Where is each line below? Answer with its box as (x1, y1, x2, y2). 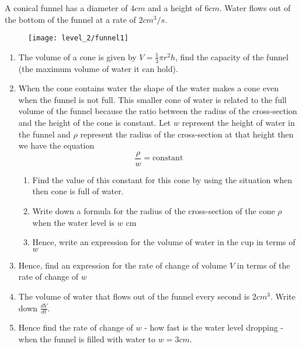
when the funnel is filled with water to (18, 333, 156, 345)
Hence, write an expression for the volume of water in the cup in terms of (32, 236, 296, 248)
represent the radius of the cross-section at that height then (80, 128, 294, 140)
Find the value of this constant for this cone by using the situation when (32, 173, 292, 185)
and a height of (148, 2, 202, 13)
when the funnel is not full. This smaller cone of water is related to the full (18, 93, 287, 105)
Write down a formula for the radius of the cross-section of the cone (32, 205, 275, 217)
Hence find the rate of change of (18, 321, 133, 334)
